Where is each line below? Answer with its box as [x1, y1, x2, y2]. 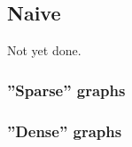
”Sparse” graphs [7, 78, 126, 101]
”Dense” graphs [7, 119, 122, 142]
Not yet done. [7, 41, 82, 60]
